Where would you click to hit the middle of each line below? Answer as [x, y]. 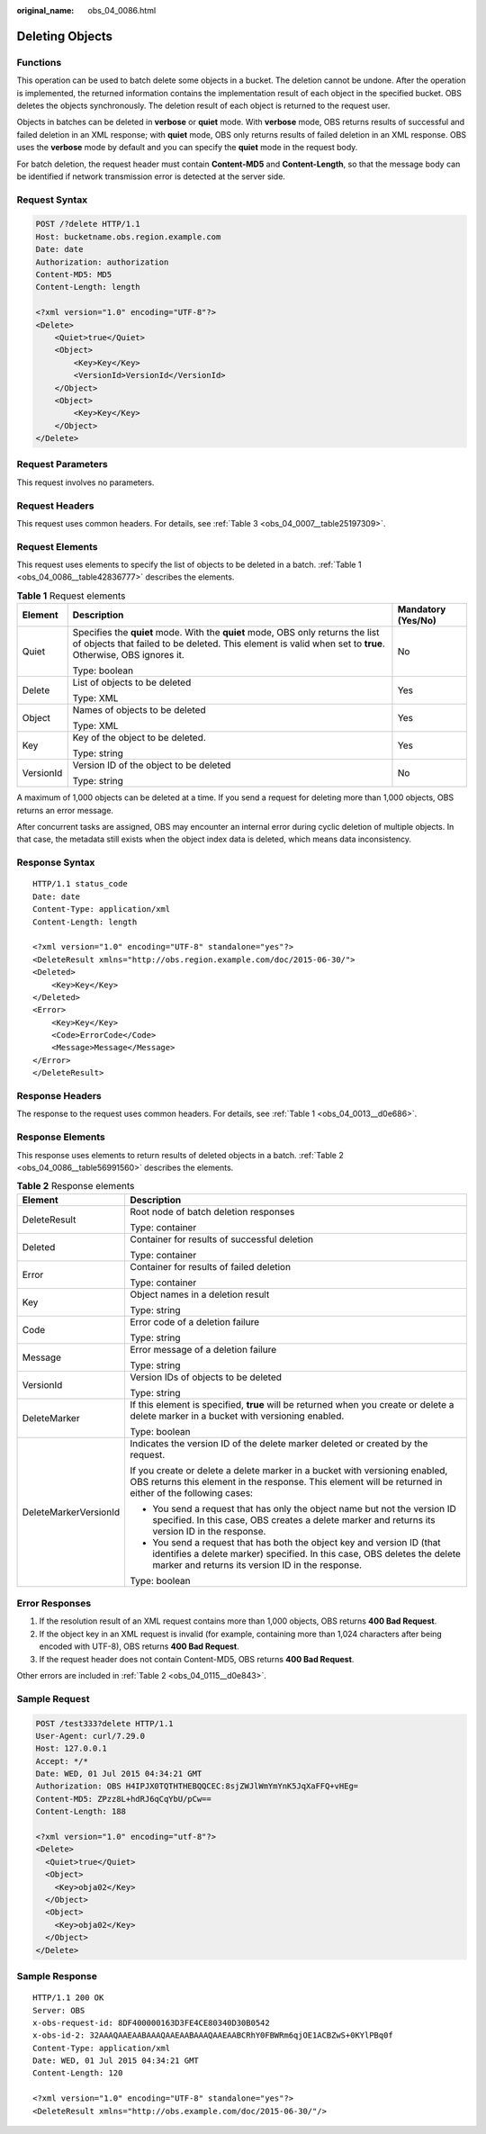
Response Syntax [56, 862]
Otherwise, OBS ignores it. [128, 655]
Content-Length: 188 [81, 1812]
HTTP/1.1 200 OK [68, 1998]
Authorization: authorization [102, 262]
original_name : [45, 10]
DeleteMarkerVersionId [71, 1512]
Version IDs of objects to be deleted [206, 1377]
